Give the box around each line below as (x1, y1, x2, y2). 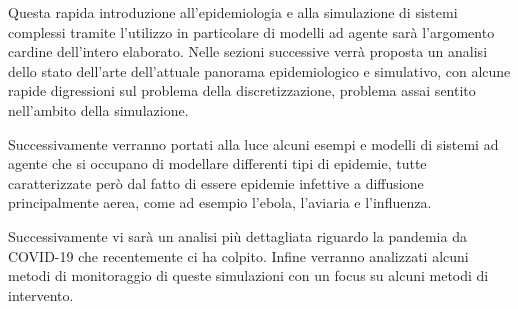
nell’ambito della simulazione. (8, 99, 189, 120)
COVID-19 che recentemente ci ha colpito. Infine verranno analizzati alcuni (8, 245, 469, 266)
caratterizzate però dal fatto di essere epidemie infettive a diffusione (8, 172, 424, 193)
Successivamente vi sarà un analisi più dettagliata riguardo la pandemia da (8, 225, 467, 246)
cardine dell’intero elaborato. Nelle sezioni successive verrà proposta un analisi (8, 41, 488, 62)
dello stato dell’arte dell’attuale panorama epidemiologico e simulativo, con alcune (8, 60, 511, 81)
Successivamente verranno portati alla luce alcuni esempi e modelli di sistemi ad (8, 133, 499, 154)
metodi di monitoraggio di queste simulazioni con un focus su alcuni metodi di (8, 265, 489, 286)
